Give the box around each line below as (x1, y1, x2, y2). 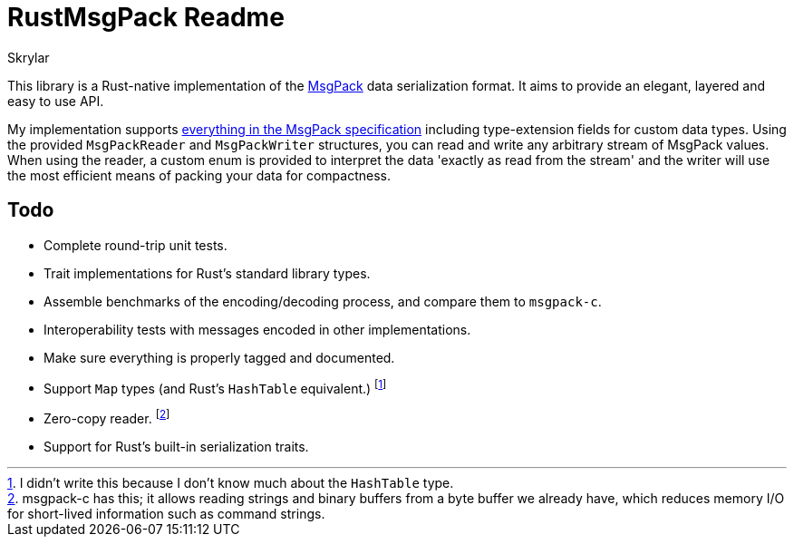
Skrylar (7, 49, 50, 65)
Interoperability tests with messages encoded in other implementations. (44, 321, 471, 337)
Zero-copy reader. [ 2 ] (44, 408, 170, 426)
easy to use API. (7, 92, 104, 109)
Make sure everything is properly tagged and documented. (44, 349, 395, 365)
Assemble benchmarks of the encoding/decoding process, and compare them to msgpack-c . (44, 293, 602, 309)
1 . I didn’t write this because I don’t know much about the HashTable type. (7, 474, 454, 491)
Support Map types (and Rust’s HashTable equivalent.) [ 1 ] (44, 377, 387, 396)
